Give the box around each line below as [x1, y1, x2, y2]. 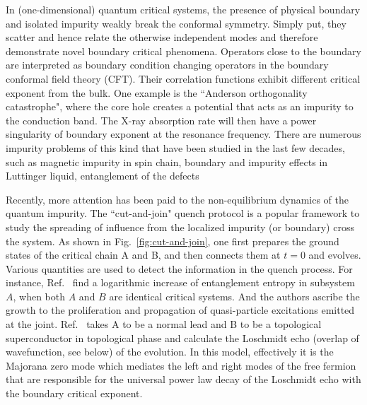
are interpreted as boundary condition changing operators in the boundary [6, 57, 329, 72]
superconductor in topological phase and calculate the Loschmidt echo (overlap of [6, 330, 359, 345]
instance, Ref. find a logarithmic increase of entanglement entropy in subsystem [6, 275, 355, 290]
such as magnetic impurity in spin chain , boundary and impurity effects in [6, 154, 328, 169]
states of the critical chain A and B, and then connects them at [6, 247, 281, 262]
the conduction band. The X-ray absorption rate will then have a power [6, 112, 317, 127]
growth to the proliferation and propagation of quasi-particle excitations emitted [6, 303, 355, 317]
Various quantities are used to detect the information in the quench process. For [6, 261, 353, 276]
